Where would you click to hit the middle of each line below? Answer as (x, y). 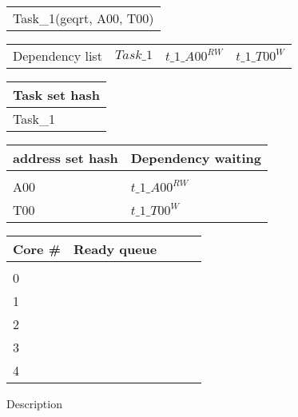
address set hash (66, 158)
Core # (37, 249)
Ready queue (115, 249)
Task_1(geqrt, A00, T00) (83, 18)
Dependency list (58, 56)
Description (34, 403)
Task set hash (56, 95)
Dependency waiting (196, 158)
